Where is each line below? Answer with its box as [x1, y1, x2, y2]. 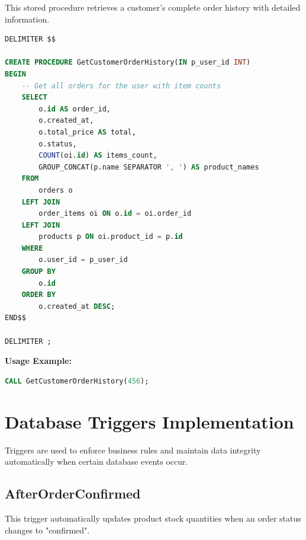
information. [5, 12, 50, 25]
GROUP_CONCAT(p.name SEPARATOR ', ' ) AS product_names [38, 162, 259, 171]
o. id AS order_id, [38, 104, 111, 113]
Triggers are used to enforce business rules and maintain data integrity [5, 443, 261, 456]
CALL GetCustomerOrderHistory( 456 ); [5, 376, 149, 385]
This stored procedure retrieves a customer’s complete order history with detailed [5, 1, 301, 13]
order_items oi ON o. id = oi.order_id [38, 209, 192, 218]
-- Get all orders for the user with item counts [21, 81, 221, 90]
